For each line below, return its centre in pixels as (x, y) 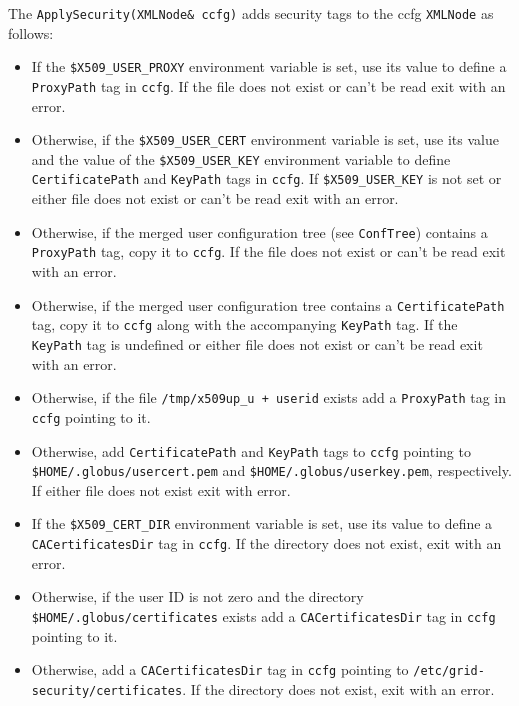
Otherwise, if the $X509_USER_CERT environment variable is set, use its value (265, 139)
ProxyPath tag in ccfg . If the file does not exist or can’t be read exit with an (268, 85)
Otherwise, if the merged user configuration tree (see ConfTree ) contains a (259, 231)
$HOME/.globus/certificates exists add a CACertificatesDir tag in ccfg (263, 615)
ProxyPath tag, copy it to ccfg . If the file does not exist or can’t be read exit (268, 251)
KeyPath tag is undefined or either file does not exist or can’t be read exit (257, 343)
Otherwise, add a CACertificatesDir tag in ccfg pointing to (220, 669)
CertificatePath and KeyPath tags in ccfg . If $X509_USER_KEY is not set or (266, 178)
